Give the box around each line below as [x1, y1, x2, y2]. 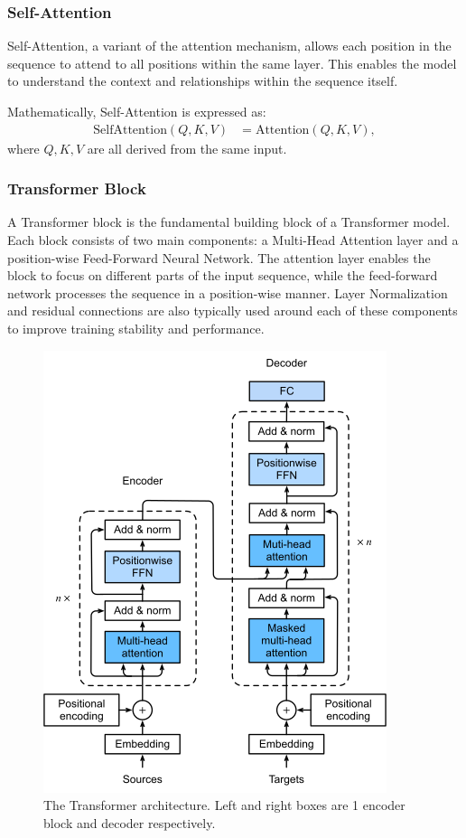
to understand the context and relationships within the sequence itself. [7, 71, 398, 90]
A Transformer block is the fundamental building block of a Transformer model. [7, 212, 451, 231]
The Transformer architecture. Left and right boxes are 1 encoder [43, 796, 405, 814]
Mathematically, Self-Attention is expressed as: [7, 102, 266, 120]
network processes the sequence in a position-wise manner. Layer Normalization [7, 283, 448, 302]
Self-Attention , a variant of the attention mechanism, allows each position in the [7, 36, 452, 55]
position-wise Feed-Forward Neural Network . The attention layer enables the [7, 248, 431, 267]
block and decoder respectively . [43, 813, 216, 832]
